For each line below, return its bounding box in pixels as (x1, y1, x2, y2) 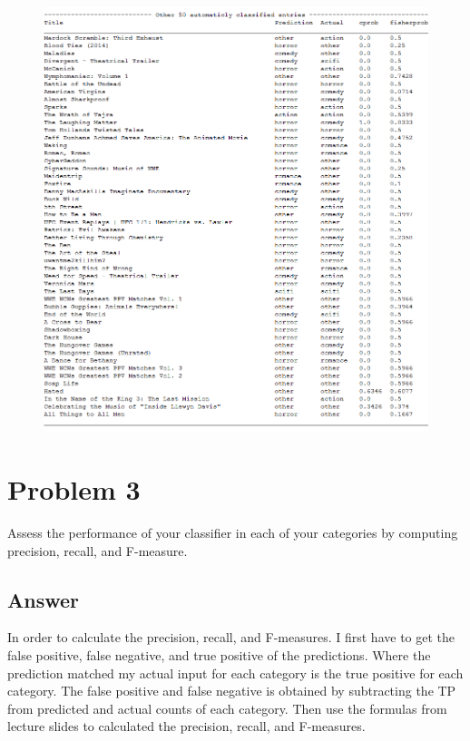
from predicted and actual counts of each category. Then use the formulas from (7, 698, 447, 717)
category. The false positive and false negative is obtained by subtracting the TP (7, 681, 456, 700)
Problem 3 (7, 471, 141, 508)
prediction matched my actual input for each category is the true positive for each (7, 663, 464, 682)
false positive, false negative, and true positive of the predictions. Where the (7, 645, 431, 664)
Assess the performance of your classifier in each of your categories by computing (7, 522, 458, 541)
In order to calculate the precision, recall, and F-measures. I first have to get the (7, 628, 455, 647)
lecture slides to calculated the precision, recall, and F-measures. (7, 717, 366, 736)
